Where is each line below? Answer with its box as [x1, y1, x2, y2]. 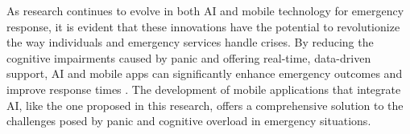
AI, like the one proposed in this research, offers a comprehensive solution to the [6, 96, 404, 113]
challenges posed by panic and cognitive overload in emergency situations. [6, 112, 371, 129]
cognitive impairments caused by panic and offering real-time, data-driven [6, 49, 371, 66]
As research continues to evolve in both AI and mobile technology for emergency [6, 2, 404, 18]
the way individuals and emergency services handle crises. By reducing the [6, 34, 374, 51]
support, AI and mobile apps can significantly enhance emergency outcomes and [6, 65, 403, 82]
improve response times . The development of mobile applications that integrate [6, 80, 401, 97]
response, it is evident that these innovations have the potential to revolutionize [6, 18, 400, 35]
